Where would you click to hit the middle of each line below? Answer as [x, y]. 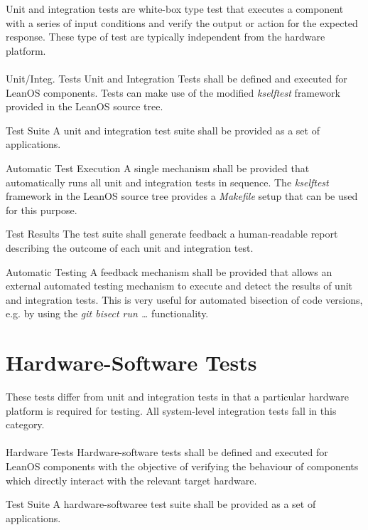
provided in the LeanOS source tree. [85, 106]
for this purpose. [42, 210]
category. [25, 424]
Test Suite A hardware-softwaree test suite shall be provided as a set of [161, 504]
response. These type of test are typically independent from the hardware [166, 37]
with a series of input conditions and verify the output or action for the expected [182, 22]
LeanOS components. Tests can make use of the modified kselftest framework [173, 92]
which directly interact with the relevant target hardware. [131, 480]
